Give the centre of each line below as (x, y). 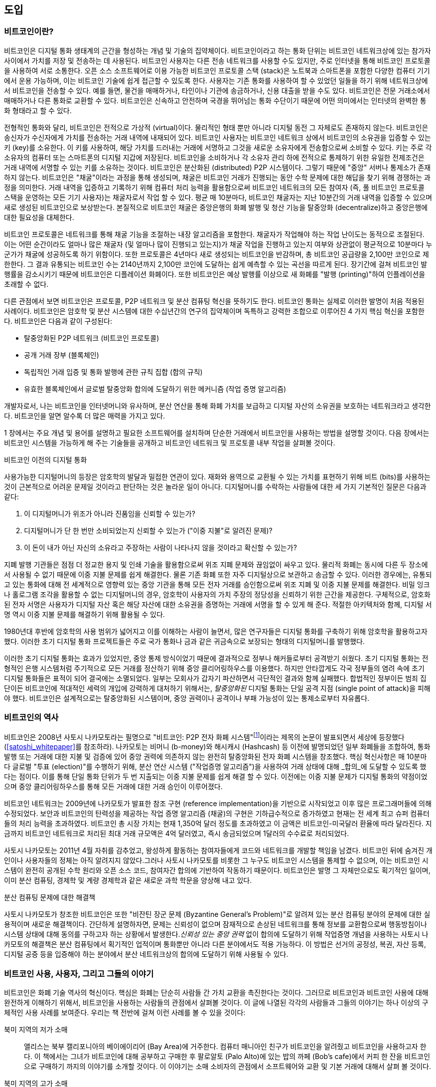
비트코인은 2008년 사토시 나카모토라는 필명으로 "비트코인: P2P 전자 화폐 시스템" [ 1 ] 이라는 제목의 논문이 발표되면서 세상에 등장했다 (204, 736)
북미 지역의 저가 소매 (36, 1029)
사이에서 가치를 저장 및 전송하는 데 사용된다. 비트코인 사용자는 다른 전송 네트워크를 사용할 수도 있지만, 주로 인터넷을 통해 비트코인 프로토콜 (217, 60)
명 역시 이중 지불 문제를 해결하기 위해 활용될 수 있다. (84, 614)
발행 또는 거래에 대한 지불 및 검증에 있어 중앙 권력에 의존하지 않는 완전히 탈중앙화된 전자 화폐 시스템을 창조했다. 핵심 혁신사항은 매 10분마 (216, 757)
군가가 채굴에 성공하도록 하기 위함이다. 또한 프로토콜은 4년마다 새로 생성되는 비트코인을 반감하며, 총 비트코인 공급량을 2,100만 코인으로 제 (217, 254)
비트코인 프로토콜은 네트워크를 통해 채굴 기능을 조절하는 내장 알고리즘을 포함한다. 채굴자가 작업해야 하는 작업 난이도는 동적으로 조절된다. (214, 234)
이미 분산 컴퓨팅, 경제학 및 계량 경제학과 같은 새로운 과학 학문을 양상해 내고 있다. (128, 880)
